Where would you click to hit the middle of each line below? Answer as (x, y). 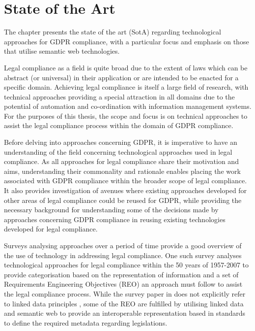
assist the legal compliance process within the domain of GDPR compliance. (119, 125)
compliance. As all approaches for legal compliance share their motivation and (121, 161)
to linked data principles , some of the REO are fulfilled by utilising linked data (124, 303)
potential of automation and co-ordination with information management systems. (128, 106)
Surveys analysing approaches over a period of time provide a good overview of (123, 245)
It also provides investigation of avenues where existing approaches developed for (126, 190)
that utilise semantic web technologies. (62, 51)
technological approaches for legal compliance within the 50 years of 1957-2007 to (127, 265)
